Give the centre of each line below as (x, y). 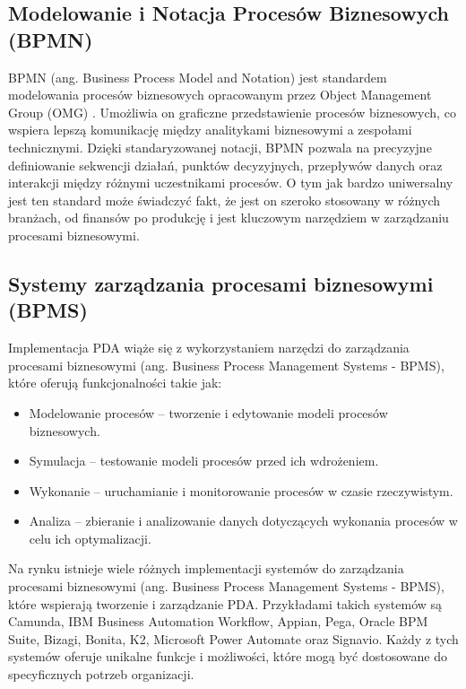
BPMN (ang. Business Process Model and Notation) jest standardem (198, 77)
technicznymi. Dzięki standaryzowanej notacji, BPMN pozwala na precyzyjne (220, 147)
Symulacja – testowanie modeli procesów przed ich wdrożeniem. (204, 461)
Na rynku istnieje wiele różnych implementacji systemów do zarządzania (206, 568)
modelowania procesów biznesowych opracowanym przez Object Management (220, 95)
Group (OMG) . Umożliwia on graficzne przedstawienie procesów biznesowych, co (232, 112)
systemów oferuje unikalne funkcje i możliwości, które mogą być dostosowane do (228, 656)
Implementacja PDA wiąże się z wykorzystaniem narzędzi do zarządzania (209, 348)
